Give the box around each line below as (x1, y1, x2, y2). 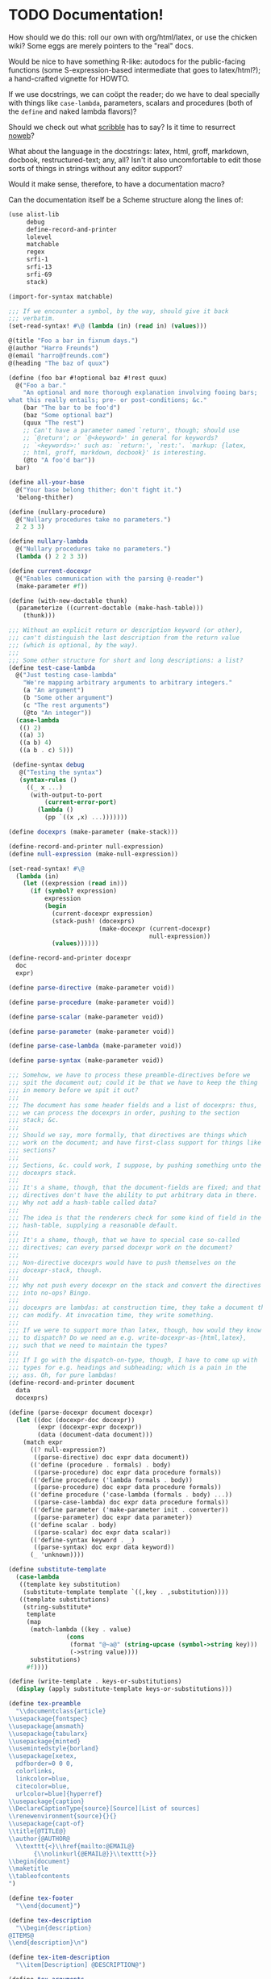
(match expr (23, 1438, 63, 1446)
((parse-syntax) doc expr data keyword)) (33, 1543, 175, 1551)
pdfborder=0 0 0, (15, 1759, 74, 1768)
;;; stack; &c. (8, 1116, 60, 1124)
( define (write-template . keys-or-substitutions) (8, 1677, 182, 1686)
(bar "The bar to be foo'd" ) (23, 404, 121, 412)
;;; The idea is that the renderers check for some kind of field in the (8, 1213, 262, 1222)
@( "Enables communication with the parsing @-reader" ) (15, 575, 204, 583)
